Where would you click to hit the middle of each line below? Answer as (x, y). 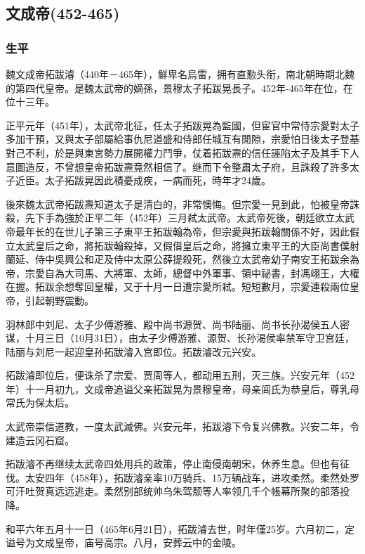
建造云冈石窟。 (40, 440)
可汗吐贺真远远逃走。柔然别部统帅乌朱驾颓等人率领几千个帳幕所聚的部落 (173, 491)
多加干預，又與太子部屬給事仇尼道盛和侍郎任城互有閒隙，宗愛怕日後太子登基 (182, 139)
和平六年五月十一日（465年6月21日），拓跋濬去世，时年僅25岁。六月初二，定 (180, 528)
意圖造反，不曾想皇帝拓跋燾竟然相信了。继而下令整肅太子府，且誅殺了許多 (178, 166)
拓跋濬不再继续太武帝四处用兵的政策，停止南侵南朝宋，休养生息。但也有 (173, 464)
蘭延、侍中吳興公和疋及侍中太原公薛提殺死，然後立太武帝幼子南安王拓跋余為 (182, 259)
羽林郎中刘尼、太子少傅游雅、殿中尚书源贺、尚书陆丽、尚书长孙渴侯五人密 (178, 324)
